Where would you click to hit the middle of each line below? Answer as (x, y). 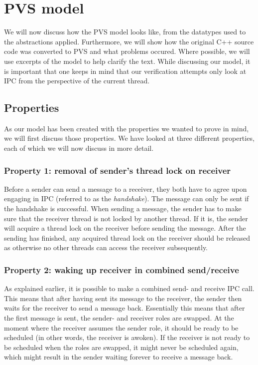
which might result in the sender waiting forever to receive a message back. (119, 357)
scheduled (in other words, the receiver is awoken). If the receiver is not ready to (127, 337)
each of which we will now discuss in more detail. (79, 148)
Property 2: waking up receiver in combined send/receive (122, 269)
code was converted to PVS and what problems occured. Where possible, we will (127, 51)
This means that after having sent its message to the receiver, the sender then (123, 298)
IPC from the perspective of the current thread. (77, 81)
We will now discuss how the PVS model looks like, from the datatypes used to (125, 32)
